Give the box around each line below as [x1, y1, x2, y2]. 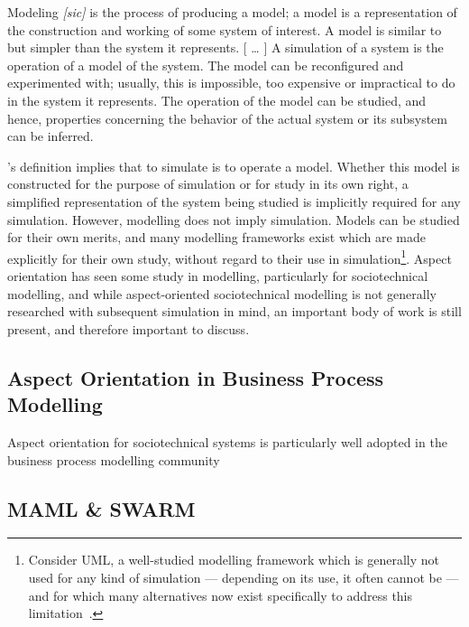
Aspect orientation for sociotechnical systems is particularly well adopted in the [7, 432, 447, 451]
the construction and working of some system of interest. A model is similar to [7, 20, 442, 39]
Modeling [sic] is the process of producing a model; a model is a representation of [7, 3, 457, 21]
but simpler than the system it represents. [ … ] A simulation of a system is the [7, 38, 444, 57]
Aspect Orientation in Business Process [7, 363, 384, 391]
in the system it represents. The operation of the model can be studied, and [7, 90, 427, 109]
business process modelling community [7, 450, 220, 469]
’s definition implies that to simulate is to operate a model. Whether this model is [7, 156, 460, 175]
